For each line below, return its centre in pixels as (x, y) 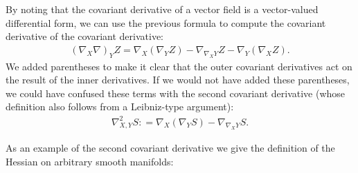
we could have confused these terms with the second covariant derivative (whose (176, 93)
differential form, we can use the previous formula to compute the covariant (166, 22)
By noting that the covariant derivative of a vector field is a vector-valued (162, 9)
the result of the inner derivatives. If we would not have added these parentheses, (178, 80)
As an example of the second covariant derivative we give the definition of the (170, 148)
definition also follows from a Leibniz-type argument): (120, 106)
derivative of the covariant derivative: (85, 36)
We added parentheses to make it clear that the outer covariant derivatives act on (179, 66)
